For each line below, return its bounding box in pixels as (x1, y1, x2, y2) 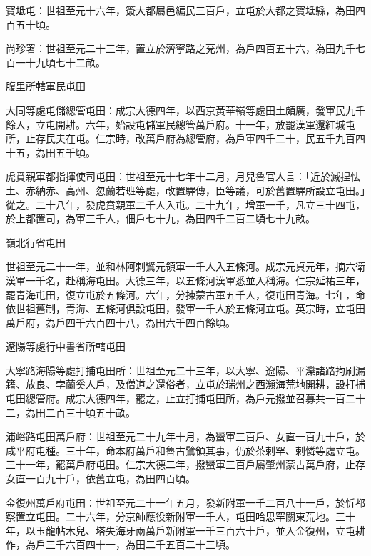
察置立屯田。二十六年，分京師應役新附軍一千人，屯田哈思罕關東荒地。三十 (6, 509, 355, 524)
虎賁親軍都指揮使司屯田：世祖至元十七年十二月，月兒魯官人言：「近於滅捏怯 (6, 169, 360, 184)
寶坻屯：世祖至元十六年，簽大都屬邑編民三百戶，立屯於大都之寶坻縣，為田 (6, 3, 355, 17)
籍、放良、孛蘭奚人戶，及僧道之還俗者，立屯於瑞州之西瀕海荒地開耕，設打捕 (6, 377, 365, 392)
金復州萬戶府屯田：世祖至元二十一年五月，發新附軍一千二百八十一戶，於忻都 (6, 495, 365, 510)
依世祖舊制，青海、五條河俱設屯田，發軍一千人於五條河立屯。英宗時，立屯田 (6, 301, 365, 316)
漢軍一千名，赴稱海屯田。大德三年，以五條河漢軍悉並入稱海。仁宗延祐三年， (6, 272, 365, 287)
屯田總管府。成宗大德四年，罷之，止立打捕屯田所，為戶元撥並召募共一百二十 (6, 391, 365, 406)
